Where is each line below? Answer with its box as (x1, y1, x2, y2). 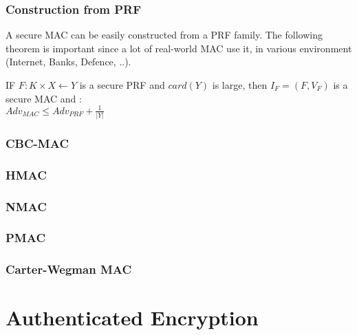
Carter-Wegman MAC (6, 261, 132, 278)
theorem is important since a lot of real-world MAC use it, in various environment (6, 41, 352, 55)
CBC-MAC (6, 134, 69, 151)
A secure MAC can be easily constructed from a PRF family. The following (6, 28, 323, 42)
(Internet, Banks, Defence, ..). (6, 54, 131, 69)
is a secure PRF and (79, 78, 165, 91)
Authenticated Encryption (6, 303, 259, 332)
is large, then (212, 78, 268, 91)
